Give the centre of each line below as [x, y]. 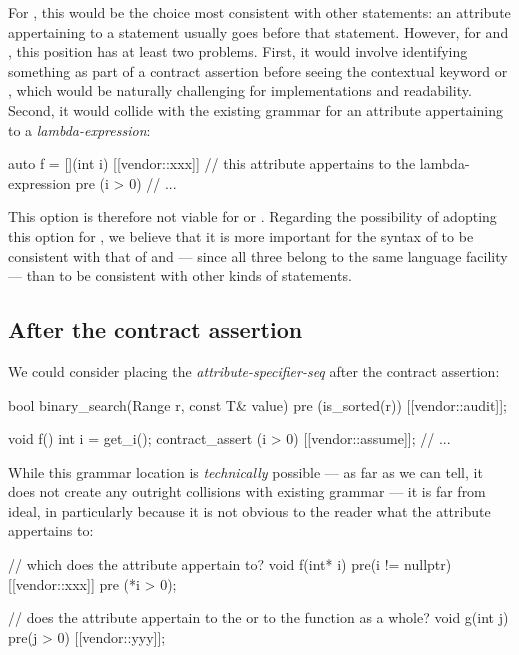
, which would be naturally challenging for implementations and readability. [240, 90]
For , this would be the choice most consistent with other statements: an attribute [259, 12]
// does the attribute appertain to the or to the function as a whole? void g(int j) [258, 617]
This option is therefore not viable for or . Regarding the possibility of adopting [252, 216]
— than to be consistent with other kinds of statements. [180, 275]
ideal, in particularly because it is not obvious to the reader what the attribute [249, 510]
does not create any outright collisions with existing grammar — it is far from [247, 491]
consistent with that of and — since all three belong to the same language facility [258, 255]
